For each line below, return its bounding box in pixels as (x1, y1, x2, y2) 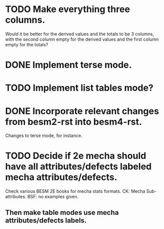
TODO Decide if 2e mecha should (5, 150, 147, 162)
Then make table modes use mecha (5, 208, 119, 217)
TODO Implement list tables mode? (5, 82, 154, 94)
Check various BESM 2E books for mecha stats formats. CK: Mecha (5, 188, 145, 194)
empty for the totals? (5, 41, 49, 47)
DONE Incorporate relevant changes (5, 105, 159, 117)
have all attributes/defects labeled (5, 161, 152, 172)
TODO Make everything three (5, 4, 130, 15)
